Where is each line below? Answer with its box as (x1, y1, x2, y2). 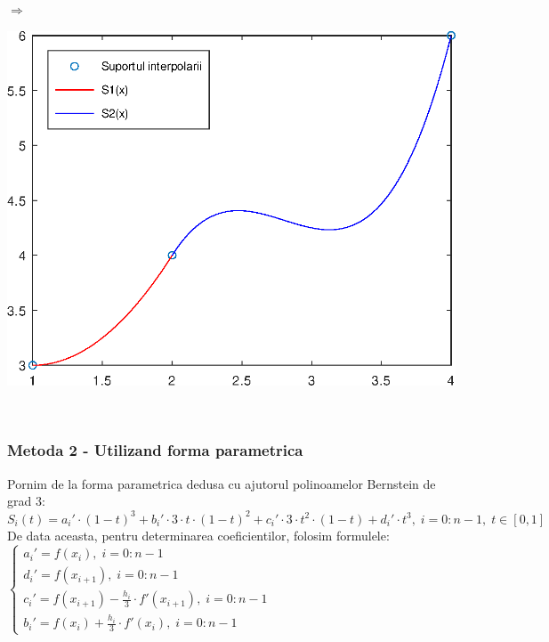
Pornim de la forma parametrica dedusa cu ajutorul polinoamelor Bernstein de (7, 474, 436, 492)
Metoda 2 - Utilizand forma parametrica (7, 439, 303, 461)
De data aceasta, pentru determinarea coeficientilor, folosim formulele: (7, 526, 390, 545)
